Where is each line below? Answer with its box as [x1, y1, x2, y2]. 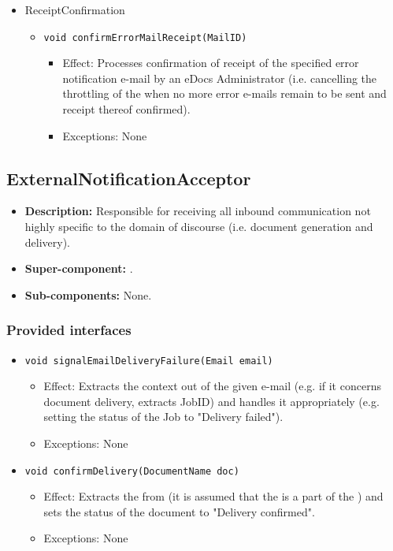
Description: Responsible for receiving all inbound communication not [24, 203, 371, 219]
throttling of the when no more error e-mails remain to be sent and [62, 85, 387, 102]
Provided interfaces [6, 320, 132, 340]
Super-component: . [24, 260, 133, 277]
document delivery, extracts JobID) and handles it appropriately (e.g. [43, 393, 380, 409]
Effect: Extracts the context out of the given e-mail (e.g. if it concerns [43, 378, 381, 394]
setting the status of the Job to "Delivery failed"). [43, 408, 284, 425]
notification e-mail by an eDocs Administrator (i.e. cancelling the [62, 69, 377, 86]
